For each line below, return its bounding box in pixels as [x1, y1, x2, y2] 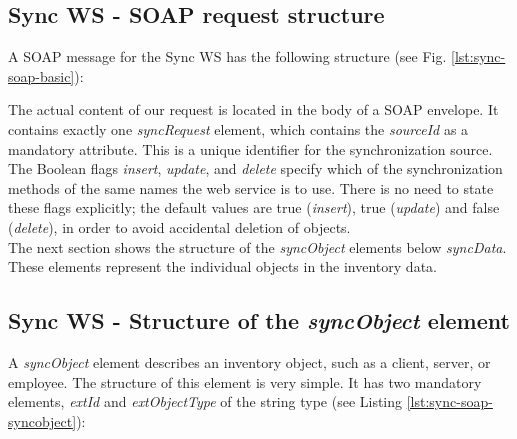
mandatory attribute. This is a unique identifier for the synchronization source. [8, 138, 493, 159]
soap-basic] [8, 65, 75, 86]
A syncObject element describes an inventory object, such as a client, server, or [8, 351, 491, 372]
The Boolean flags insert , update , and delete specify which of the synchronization [8, 158, 503, 179]
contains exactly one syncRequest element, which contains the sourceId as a [8, 118, 469, 139]
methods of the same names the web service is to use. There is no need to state [8, 177, 494, 198]
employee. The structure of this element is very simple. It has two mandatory [8, 371, 482, 392]
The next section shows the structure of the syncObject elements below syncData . [8, 236, 507, 257]
